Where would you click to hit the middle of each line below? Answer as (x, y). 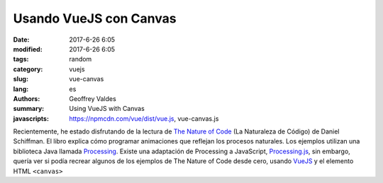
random (81, 59)
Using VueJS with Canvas (107, 109)
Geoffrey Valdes (93, 98)
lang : (21, 89)
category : (28, 69)
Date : (21, 40)
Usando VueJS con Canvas (95, 18)
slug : (21, 79)
